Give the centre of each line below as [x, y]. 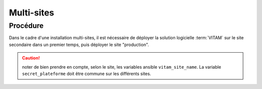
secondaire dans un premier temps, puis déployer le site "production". [79, 44]
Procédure [26, 26]
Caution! [31, 58]
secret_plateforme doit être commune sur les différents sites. [87, 74]
